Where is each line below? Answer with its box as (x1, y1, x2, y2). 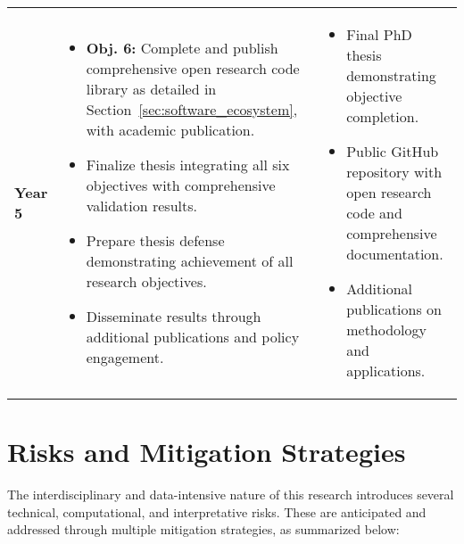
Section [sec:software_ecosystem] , (86, 99, 298, 120)
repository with (346, 161, 443, 182)
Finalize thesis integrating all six (86, 154, 290, 175)
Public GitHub (346, 141, 439, 161)
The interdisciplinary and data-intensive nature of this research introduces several (7, 485, 454, 504)
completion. (346, 106, 419, 127)
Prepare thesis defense (86, 230, 225, 251)
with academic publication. (86, 120, 255, 140)
